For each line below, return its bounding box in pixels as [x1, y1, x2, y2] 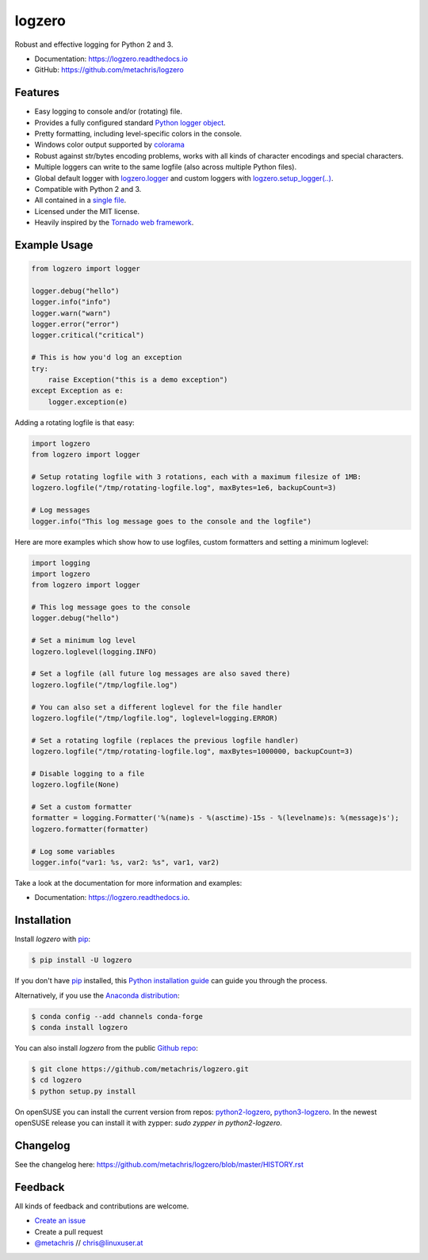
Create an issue [34, 1216, 86, 1225]
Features [14, 86, 59, 99]
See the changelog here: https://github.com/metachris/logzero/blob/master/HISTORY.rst [14, 1160, 304, 1170]
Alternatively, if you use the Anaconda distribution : [14, 990, 180, 1000]
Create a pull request [34, 1227, 103, 1236]
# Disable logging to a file [31, 769, 145, 778]
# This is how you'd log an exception [31, 353, 182, 362]
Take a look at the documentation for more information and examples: [14, 879, 243, 888]
